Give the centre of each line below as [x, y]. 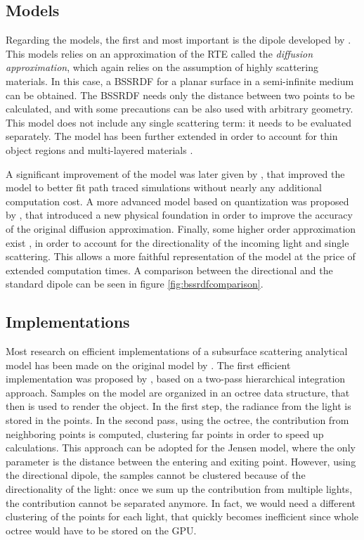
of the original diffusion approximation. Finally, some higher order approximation [181, 228]
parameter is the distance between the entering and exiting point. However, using [181, 461]
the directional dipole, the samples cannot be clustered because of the [156, 475]
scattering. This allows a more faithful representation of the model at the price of [181, 256]
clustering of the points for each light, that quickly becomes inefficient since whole [182, 516]
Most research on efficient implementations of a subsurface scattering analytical [177, 351]
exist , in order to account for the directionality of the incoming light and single [177, 242]
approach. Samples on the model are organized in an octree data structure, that [178, 392]
